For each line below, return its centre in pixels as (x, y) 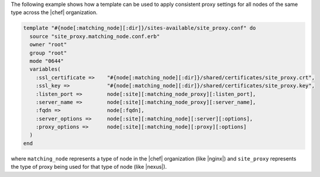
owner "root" (48, 45)
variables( (45, 69)
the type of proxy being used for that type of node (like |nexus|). (89, 167)
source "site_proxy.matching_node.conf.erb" (95, 36)
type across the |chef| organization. (54, 12)
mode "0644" (47, 61)
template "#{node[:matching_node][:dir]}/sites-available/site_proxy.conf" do (139, 28)
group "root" (48, 53)
